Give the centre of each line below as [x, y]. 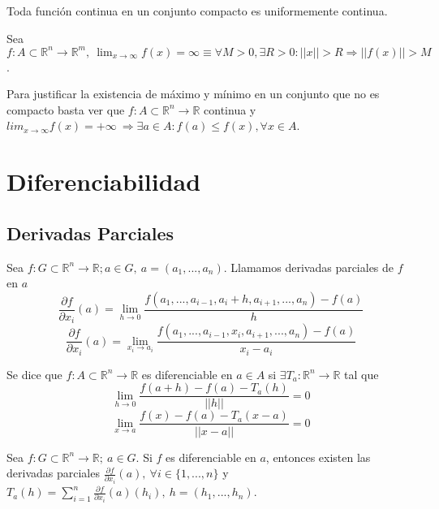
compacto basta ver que [66, 109]
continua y [230, 109]
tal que [362, 374]
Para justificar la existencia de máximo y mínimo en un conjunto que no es [193, 94]
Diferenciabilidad [104, 181]
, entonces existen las [318, 457]
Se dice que [34, 374]
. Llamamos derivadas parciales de [309, 267]
